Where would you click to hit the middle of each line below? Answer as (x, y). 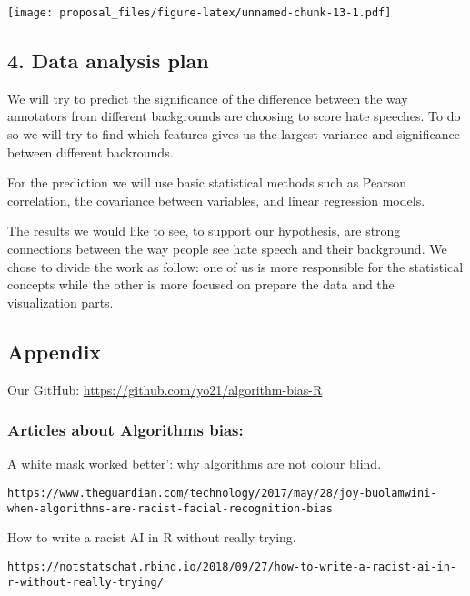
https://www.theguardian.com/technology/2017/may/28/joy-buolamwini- (222, 493)
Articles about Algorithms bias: (125, 430)
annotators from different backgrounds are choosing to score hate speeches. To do (234, 116)
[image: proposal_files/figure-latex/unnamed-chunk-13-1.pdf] (200, 13)
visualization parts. (60, 302)
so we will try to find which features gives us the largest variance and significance (234, 134)
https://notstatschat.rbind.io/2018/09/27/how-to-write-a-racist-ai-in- (232, 566)
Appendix (55, 351)
